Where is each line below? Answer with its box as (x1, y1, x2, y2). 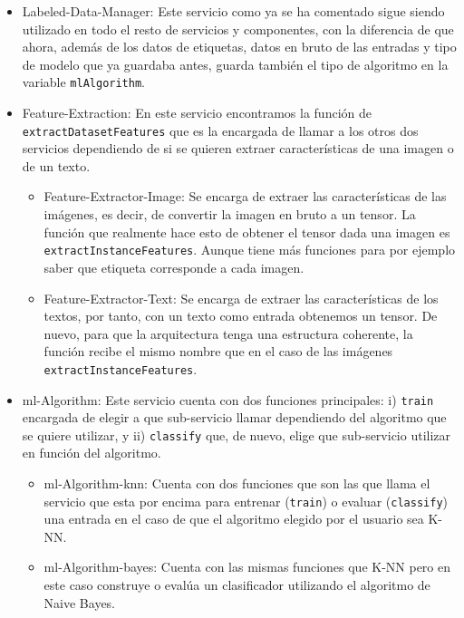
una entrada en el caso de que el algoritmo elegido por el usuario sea (43, 509, 424, 528)
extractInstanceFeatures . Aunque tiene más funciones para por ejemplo (43, 240, 456, 259)
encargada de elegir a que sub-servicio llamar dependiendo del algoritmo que (22, 408, 447, 427)
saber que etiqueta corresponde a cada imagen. (43, 257, 304, 276)
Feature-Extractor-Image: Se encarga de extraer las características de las (43, 187, 447, 206)
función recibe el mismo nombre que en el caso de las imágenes (43, 342, 393, 361)
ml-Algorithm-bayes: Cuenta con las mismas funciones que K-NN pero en (43, 557, 451, 576)
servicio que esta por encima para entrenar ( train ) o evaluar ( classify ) (43, 491, 448, 510)
